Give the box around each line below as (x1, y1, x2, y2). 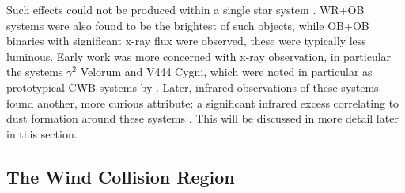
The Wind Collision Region (6, 164, 235, 188)
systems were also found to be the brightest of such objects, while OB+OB (6, 17, 369, 33)
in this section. (6, 125, 78, 142)
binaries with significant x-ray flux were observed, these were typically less (6, 32, 366, 49)
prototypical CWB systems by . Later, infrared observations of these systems (6, 78, 379, 95)
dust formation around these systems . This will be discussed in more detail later (6, 110, 399, 127)
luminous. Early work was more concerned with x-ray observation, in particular (6, 47, 392, 64)
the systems (6, 63, 63, 80)
